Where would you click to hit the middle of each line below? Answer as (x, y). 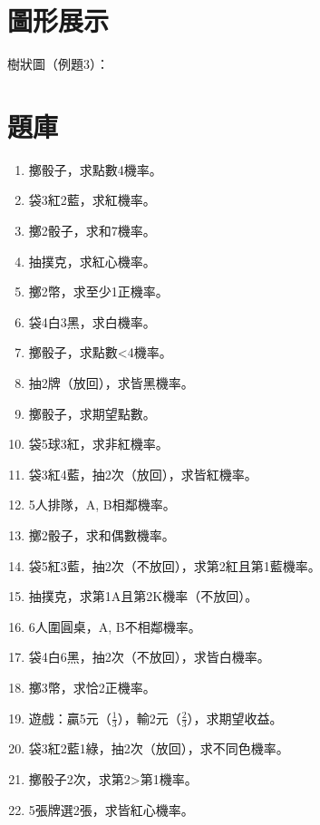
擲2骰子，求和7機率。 (92, 231)
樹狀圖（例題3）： (58, 64)
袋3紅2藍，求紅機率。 (92, 200)
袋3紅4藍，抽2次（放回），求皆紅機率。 (143, 474)
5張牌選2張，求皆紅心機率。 (111, 809)
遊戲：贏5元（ (70, 718)
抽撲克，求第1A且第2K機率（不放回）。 (143, 596)
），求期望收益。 (235, 718)
